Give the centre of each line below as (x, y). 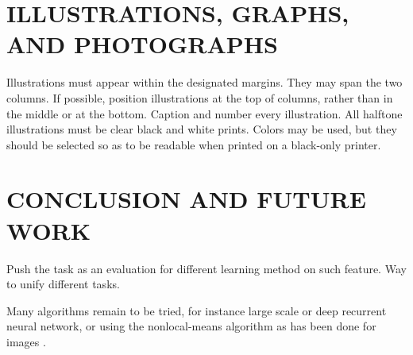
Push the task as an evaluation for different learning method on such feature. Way (206, 268)
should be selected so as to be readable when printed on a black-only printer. (194, 144)
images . (26, 341)
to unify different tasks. (63, 284)
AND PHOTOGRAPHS (142, 44)
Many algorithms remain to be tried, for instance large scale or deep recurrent (197, 310)
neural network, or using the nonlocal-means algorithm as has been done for (191, 326)
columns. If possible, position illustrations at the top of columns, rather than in (200, 97)
